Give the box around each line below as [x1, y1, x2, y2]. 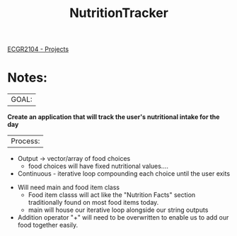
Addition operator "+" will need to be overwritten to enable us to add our [17, 213, 229, 222]
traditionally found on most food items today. [28, 198, 159, 207]
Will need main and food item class [17, 183, 120, 192]
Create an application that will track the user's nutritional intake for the [7, 113, 220, 121]
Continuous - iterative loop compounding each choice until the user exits [17, 169, 231, 178]
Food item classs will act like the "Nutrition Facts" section [28, 191, 196, 199]
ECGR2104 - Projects [7, 45, 69, 54]
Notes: [7, 69, 48, 86]
